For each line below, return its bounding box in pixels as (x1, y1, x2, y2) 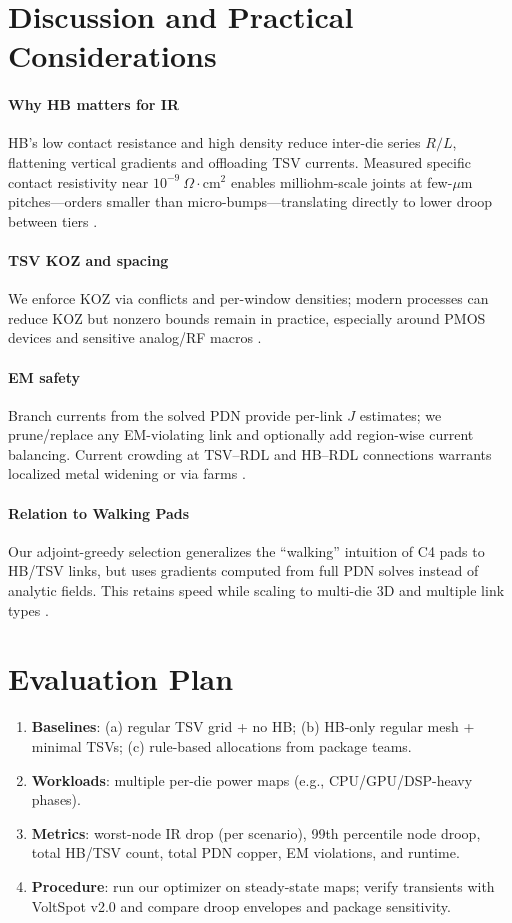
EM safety (8, 366, 81, 387)
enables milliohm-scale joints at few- (230, 171, 453, 192)
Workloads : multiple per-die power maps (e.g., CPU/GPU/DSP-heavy (31, 769, 473, 790)
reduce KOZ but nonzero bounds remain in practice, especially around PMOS (8, 307, 486, 328)
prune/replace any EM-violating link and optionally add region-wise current (8, 424, 474, 445)
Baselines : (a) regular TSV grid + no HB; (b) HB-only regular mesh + (31, 716, 475, 737)
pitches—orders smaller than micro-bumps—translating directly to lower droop (8, 191, 493, 212)
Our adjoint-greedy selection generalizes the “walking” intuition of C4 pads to (8, 540, 485, 561)
